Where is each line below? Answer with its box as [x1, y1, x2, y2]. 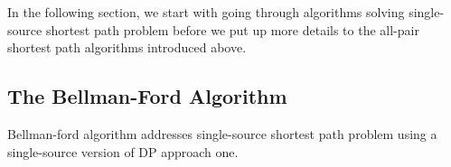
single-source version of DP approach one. [7, 142, 239, 161]
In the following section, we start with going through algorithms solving [7, 3, 405, 21]
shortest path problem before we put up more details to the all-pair [45, 20, 419, 39]
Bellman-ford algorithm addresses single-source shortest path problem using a [7, 124, 437, 143]
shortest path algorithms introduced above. [7, 38, 247, 57]
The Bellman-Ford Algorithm [7, 82, 287, 110]
